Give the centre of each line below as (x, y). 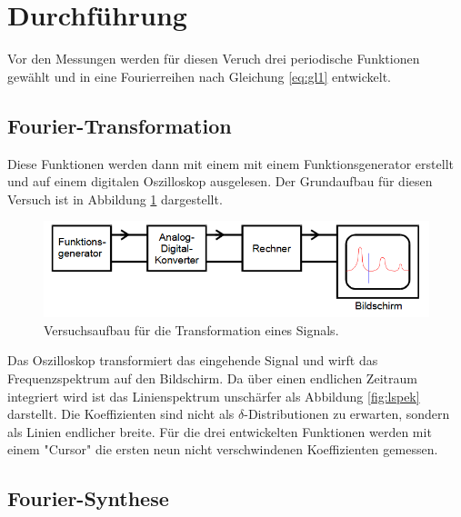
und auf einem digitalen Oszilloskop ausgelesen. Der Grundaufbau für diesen (220, 181)
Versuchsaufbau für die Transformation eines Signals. (191, 329)
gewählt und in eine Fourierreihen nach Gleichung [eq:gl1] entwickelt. (199, 76)
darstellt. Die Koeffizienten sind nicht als (121, 414)
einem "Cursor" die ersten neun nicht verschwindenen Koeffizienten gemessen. (223, 449)
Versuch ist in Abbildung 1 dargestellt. (115, 199)
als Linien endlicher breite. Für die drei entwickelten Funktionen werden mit (220, 431)
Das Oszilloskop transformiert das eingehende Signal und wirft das (193, 360)
